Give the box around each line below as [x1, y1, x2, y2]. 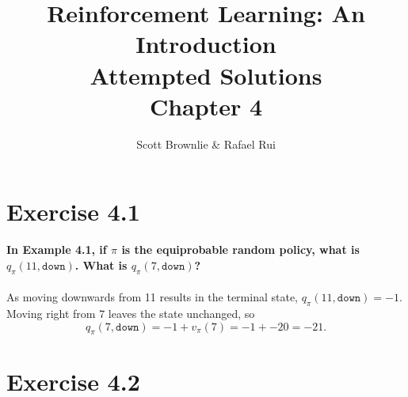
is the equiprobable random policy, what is [121, 241, 360, 258]
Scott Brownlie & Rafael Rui [136, 135, 276, 152]
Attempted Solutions [90, 59, 322, 91]
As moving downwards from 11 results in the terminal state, [6, 289, 299, 305]
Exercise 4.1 [6, 195, 140, 228]
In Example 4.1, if [6, 241, 107, 258]
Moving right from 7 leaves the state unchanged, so [6, 305, 255, 321]
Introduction [135, 28, 276, 60]
